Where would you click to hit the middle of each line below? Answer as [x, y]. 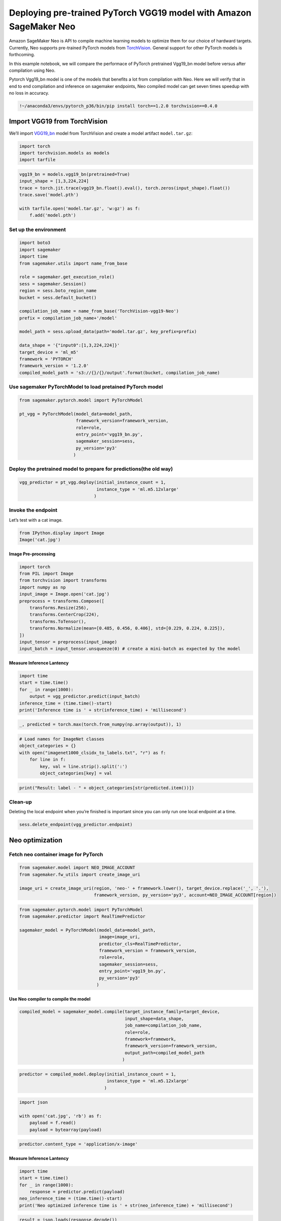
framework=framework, [151, 1039]
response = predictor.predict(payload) [77, 1192]
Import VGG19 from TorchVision [58, 121]
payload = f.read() [53, 1123]
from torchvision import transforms [63, 580]
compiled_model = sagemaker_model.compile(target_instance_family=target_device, [120, 1012]
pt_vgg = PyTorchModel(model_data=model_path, [76, 414]
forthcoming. [22, 55]
